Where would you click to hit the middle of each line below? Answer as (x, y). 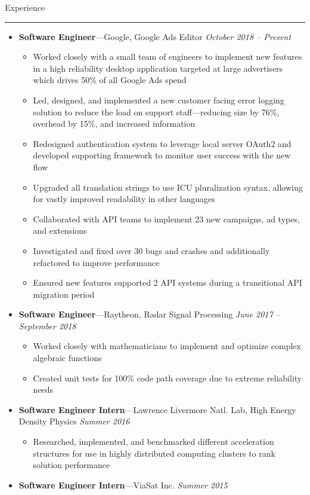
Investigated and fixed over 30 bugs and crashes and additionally (151, 250)
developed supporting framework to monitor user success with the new (162, 155)
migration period (64, 294)
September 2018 (47, 326)
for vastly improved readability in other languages (124, 199)
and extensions (60, 230)
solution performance (72, 465)
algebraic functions (67, 358)
